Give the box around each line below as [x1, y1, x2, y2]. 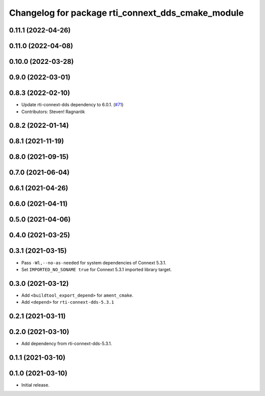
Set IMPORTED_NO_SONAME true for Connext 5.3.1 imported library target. [21, 266, 172, 272]
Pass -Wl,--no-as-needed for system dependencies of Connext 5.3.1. [21, 259, 167, 265]
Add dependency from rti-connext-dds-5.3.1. [21, 340, 112, 346]
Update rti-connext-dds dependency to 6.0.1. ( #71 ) [21, 102, 124, 108]
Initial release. [21, 382, 50, 388]
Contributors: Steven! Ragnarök [21, 109, 85, 114]
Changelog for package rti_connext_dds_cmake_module [9, 7, 244, 18]
